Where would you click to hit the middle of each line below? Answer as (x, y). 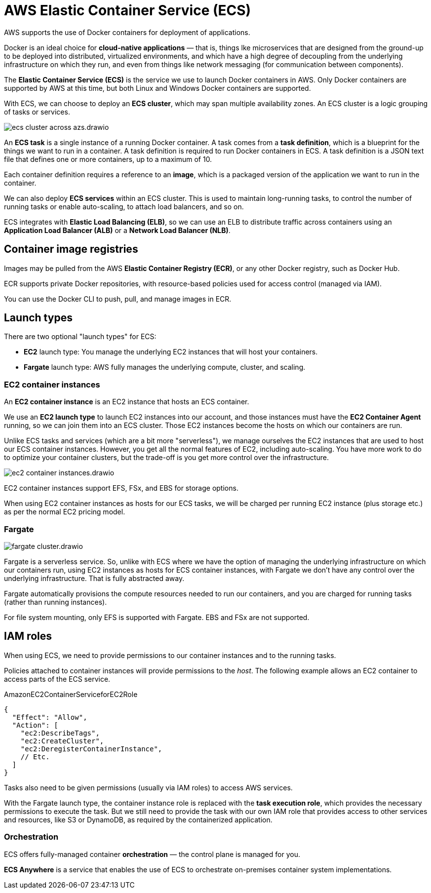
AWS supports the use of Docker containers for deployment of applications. (127, 32)
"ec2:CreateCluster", (62, 741)
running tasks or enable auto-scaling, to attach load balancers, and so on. (124, 206)
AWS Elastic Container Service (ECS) (128, 10)
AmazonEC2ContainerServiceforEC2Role (71, 694)
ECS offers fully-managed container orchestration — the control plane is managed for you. (152, 854)
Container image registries (71, 249)
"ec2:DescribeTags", (60, 733)
